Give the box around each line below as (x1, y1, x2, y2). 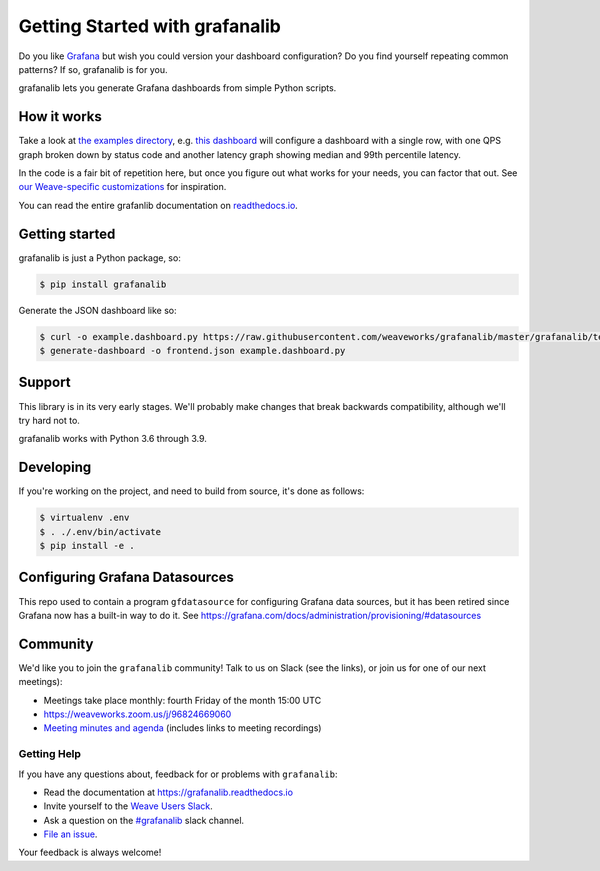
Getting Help (18, 747, 82, 761)
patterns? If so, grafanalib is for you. (18, 63, 168, 75)
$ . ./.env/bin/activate (39, 526, 162, 537)
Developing (18, 459, 92, 476)
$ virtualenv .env (39, 512, 130, 524)
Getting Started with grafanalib (18, 15, 282, 37)
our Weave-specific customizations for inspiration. (18, 181, 227, 193)
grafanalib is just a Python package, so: (18, 251, 182, 264)
